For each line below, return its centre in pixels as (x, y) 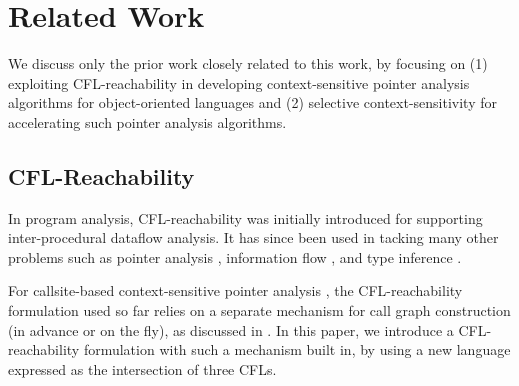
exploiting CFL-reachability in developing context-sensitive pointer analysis (239, 82)
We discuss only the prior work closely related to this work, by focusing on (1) (248, 63)
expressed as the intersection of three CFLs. (142, 368)
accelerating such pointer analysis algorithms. (147, 121)
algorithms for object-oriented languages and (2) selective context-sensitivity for (252, 102)
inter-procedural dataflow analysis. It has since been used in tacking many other (253, 237)
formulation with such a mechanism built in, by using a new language (297, 349)
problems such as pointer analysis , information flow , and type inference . (235, 256)
